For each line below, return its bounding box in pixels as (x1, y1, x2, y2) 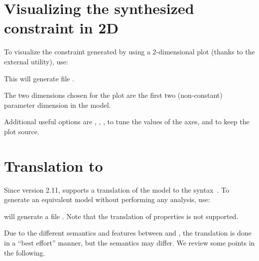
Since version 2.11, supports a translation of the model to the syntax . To (4, 184, 230, 195)
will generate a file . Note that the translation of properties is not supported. (4, 211, 239, 221)
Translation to (4, 155, 103, 176)
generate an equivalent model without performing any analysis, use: (4, 194, 210, 205)
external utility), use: (4, 56, 68, 66)
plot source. (4, 126, 39, 136)
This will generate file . (4, 73, 74, 83)
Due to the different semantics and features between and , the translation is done (4, 228, 252, 238)
